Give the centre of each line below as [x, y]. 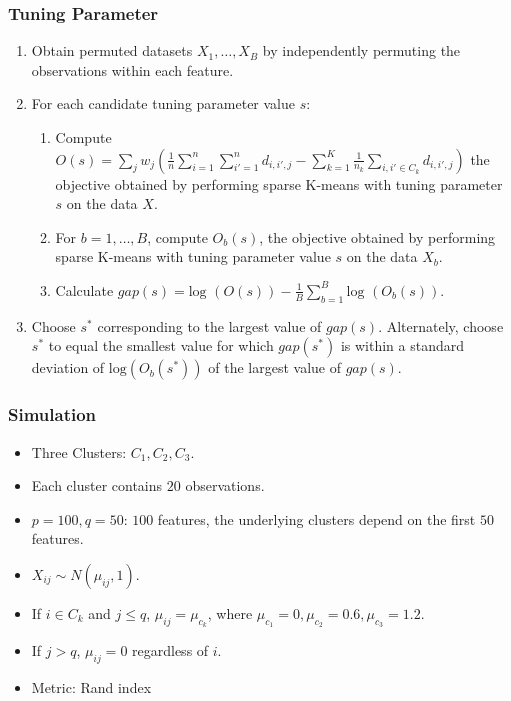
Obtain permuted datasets [112, 50]
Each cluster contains [97, 485]
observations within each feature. [132, 69]
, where [230, 612]
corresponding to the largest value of [209, 325]
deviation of [68, 367]
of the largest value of [274, 367]
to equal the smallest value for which [161, 345]
